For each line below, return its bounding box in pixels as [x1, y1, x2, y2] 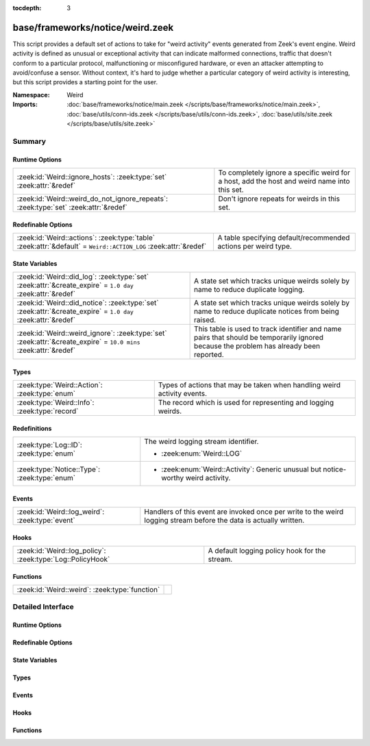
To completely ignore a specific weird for [218, 168, 351, 177]
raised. [194, 315, 217, 325]
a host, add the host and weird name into [218, 176, 350, 186]
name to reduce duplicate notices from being [194, 306, 339, 316]
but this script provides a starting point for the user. [12, 78, 158, 86]
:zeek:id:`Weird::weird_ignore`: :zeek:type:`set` [16, 328, 167, 338]
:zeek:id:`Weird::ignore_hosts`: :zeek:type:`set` [16, 172, 167, 182]
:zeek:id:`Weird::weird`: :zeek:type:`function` [16, 584, 160, 594]
